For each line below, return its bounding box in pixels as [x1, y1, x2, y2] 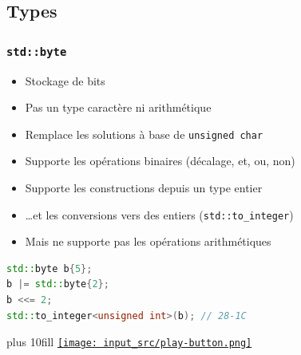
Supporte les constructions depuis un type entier [25, 179, 263, 195]
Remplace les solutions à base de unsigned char [25, 125, 263, 142]
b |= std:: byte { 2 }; [6, 278, 109, 290]
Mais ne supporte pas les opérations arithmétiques [25, 233, 271, 250]
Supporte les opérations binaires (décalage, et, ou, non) [25, 152, 295, 169]
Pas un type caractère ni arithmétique [25, 99, 212, 116]
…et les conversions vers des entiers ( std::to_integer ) [25, 206, 294, 223]
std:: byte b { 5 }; [6, 262, 93, 274]
